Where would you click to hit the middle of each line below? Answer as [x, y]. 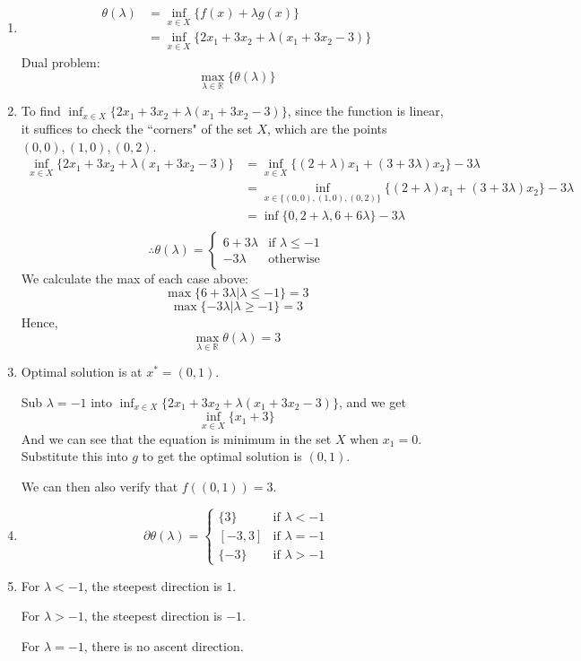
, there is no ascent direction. [164, 646]
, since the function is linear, [365, 111]
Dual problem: [61, 61]
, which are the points [327, 128]
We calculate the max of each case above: [134, 278]
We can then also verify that [100, 486]
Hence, [39, 322]
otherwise [294, 259]
